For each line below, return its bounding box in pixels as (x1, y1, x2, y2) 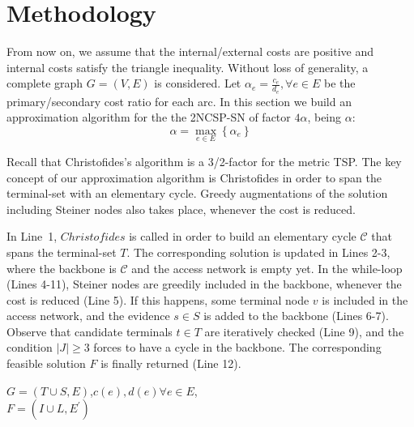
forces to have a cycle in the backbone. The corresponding (93, 339, 382, 356)
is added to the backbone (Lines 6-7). (203, 307, 389, 324)
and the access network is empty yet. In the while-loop (131, 259, 403, 276)
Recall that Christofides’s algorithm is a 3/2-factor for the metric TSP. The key (6, 152, 402, 169)
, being (307, 109, 342, 126)
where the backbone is (6, 259, 117, 276)
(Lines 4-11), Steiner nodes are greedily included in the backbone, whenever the (6, 275, 402, 292)
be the (324, 75, 356, 92)
